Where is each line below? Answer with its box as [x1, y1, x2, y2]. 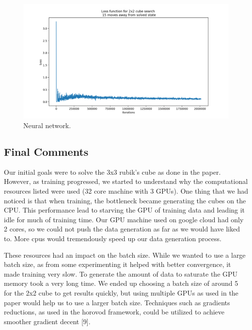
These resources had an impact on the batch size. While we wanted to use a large [4, 249, 246, 260]
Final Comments [4, 144, 89, 159]
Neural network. [23, 120, 71, 131]
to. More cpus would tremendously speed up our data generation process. [4, 233, 221, 243]
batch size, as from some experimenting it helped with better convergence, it [4, 259, 231, 269]
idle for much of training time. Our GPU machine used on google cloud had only [4, 214, 244, 224]
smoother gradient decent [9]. [4, 316, 91, 326]
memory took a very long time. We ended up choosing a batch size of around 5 [4, 278, 238, 288]
